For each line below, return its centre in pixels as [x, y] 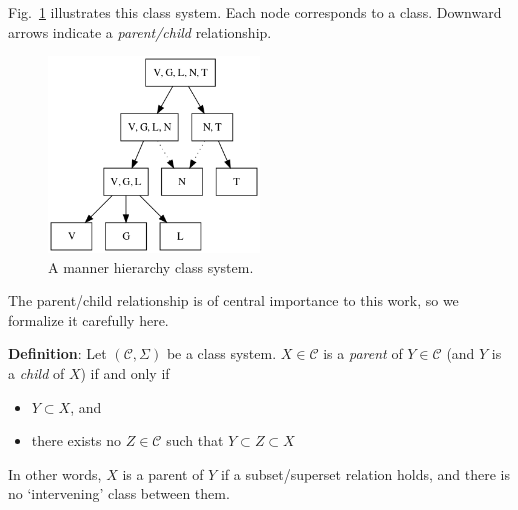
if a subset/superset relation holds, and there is [365, 473]
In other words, [55, 473]
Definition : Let [57, 353]
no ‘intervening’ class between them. [119, 493]
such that [195, 440]
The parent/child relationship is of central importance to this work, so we [233, 300]
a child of [36, 373]
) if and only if [125, 373]
